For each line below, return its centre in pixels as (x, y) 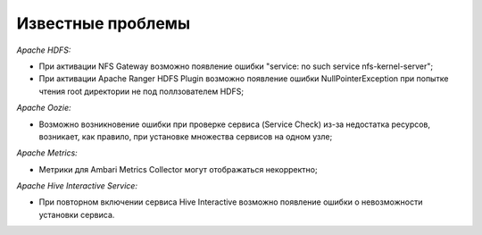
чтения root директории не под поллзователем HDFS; (141, 91)
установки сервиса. (77, 214)
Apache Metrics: (47, 153)
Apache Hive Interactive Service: (77, 186)
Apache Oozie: (44, 108)
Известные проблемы (104, 23)
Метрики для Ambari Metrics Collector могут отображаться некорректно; (178, 169)
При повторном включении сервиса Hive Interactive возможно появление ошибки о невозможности (231, 202)
